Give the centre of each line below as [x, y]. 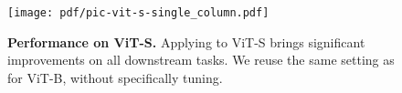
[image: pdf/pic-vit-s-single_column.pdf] [138, 13]
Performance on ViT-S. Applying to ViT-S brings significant [186, 41]
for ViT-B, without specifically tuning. [115, 77]
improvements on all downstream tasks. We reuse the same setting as [201, 60]
